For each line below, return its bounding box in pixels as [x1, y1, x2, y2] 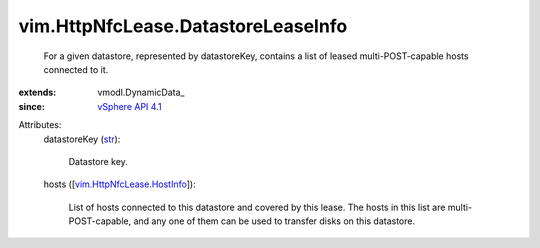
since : [18, 100, 45, 112]
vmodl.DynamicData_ [97, 86, 185, 99]
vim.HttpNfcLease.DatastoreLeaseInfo [18, 15, 348, 37]
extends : [18, 86, 57, 99]
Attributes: [18, 119, 62, 131]
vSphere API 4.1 [97, 100, 162, 112]
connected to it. [43, 63, 109, 75]
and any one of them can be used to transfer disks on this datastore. [133, 215, 415, 227]
